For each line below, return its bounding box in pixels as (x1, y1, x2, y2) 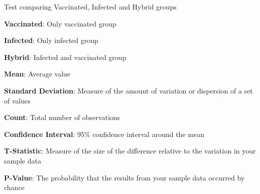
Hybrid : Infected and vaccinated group (4, 51, 126, 62)
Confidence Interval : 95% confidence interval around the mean (4, 128, 204, 139)
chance (4, 182, 25, 192)
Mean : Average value (4, 68, 71, 79)
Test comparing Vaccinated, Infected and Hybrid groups (4, 1, 177, 11)
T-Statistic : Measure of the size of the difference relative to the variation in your (4, 145, 256, 156)
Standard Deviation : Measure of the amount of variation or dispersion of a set (4, 85, 253, 95)
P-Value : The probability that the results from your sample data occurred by (4, 172, 245, 182)
